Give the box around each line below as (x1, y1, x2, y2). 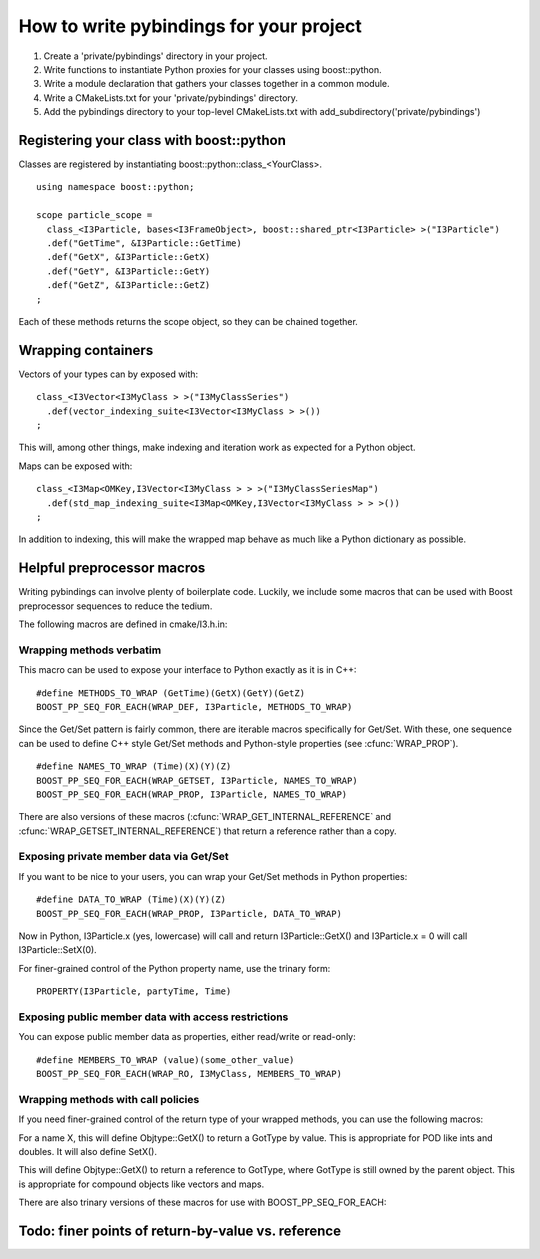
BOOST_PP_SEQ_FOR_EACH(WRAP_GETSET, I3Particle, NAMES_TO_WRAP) (36, 775, 359, 786)
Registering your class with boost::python (18, 131, 287, 149)
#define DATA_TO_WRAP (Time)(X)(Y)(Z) (36, 894, 227, 905)
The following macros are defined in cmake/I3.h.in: (18, 618, 228, 630)
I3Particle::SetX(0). (18, 944, 97, 956)
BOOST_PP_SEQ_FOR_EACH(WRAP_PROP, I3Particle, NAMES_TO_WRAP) (36, 788, 348, 800)
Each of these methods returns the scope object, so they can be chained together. (18, 315, 359, 327)
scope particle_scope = (36, 210, 153, 221)
